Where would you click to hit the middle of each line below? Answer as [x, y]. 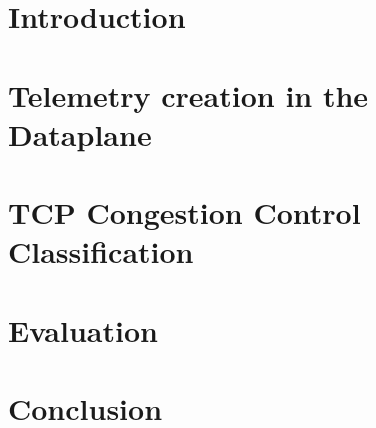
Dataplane [80, 133]
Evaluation [83, 329]
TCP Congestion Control [184, 212]
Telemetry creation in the [188, 94]
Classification [101, 251]
